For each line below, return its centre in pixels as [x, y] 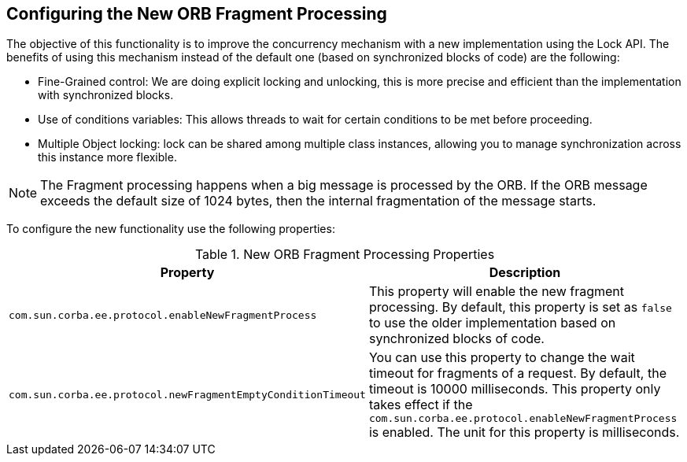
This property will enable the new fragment [497, 292]
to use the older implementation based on [492, 323]
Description [525, 273]
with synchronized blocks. [106, 95]
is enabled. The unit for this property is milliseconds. [524, 432]
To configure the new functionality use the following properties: [171, 229]
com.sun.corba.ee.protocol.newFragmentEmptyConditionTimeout [187, 395]
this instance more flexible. [107, 157]
